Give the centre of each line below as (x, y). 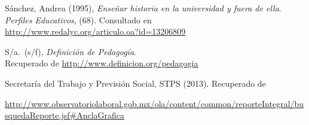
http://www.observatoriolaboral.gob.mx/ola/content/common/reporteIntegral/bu (154, 103)
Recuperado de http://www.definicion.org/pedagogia (102, 63)
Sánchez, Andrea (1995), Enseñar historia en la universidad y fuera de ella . (143, 8)
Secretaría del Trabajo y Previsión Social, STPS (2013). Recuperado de (135, 83)
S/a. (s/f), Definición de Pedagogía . (71, 51)
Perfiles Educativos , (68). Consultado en (78, 19)
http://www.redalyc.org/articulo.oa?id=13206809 (95, 31)
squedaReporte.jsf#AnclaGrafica (65, 115)
